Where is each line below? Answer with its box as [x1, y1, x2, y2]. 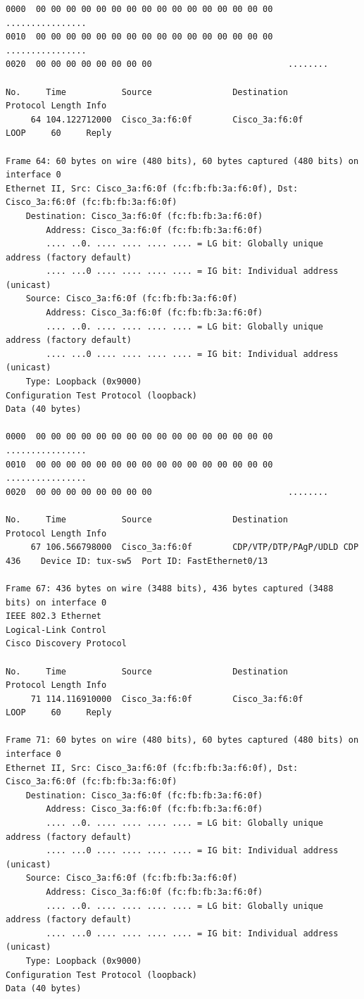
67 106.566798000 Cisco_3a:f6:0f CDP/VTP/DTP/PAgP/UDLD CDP [30, 542, 359, 553]
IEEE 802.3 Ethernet [6, 611, 102, 622]
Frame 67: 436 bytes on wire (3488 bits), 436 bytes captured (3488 [6, 583, 334, 593]
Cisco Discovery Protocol [6, 639, 127, 649]
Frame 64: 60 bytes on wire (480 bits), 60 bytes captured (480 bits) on [6, 156, 359, 166]
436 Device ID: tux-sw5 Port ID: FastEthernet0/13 [6, 555, 268, 566]
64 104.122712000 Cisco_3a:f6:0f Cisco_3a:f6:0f [30, 114, 303, 125]
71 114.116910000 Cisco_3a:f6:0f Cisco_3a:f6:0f [30, 693, 303, 704]
